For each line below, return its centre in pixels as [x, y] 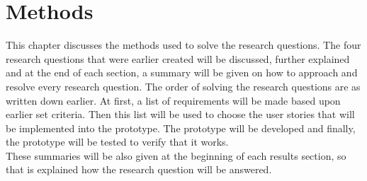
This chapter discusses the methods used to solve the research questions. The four [183, 45]
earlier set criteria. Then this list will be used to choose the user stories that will [180, 114]
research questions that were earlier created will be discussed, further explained [178, 58]
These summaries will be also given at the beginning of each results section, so [176, 155]
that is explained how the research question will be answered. [139, 169]
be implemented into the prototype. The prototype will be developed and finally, [181, 128]
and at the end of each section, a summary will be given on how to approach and [182, 72]
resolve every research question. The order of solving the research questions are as [183, 86]
